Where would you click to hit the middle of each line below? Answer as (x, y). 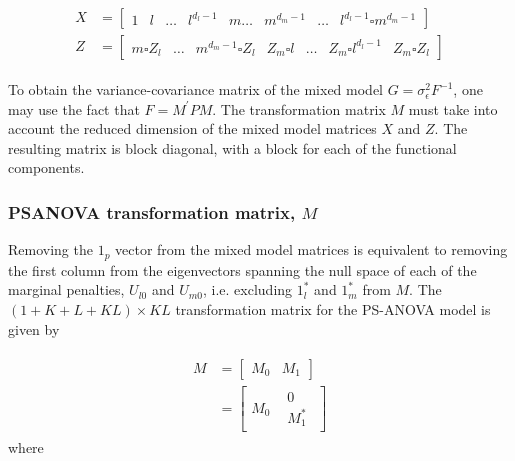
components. (46, 167)
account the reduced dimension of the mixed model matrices (192, 128)
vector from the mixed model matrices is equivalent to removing (311, 249)
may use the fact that (74, 108)
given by (34, 328)
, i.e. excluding (248, 289)
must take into (453, 108)
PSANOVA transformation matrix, (152, 211)
